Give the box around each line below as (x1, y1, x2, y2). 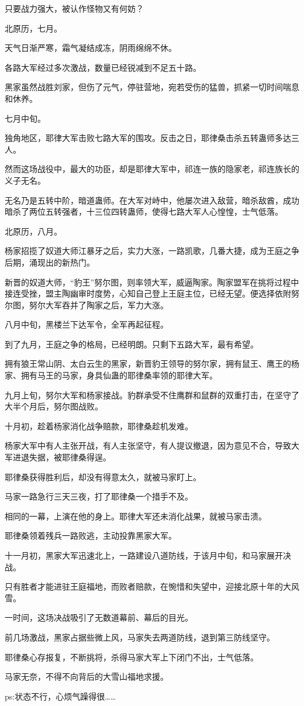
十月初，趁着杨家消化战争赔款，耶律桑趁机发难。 (5, 419, 193, 432)
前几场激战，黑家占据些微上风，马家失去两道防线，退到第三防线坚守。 (5, 631, 275, 643)
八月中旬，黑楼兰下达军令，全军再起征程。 (5, 318, 168, 330)
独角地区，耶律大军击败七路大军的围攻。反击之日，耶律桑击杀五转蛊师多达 (5, 132, 291, 144)
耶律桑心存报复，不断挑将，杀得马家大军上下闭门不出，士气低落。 (5, 650, 258, 663)
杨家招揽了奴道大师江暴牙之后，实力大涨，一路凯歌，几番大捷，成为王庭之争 (5, 244, 299, 257)
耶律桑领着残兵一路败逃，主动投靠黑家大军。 (5, 529, 177, 542)
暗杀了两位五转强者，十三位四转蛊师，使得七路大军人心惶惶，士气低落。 (5, 205, 283, 218)
